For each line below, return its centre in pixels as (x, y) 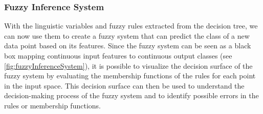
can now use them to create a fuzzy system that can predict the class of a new (127, 35)
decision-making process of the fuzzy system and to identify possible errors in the (131, 95)
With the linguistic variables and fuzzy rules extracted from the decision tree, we (131, 26)
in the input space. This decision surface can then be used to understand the (124, 85)
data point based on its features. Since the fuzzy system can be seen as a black (128, 46)
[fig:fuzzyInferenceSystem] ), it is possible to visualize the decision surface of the (128, 65)
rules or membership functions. (52, 105)
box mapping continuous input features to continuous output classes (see (118, 55)
